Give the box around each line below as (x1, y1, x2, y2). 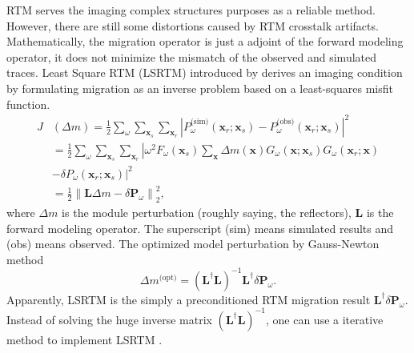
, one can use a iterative (265, 311, 384, 327)
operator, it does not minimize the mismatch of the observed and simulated (6, 48, 377, 65)
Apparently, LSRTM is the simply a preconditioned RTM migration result (6, 291, 371, 307)
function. (6, 95, 50, 112)
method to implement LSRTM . (6, 331, 163, 347)
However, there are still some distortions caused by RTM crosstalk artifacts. (6, 17, 379, 34)
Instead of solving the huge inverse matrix (6, 311, 212, 327)
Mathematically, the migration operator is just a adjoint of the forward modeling (6, 33, 404, 50)
